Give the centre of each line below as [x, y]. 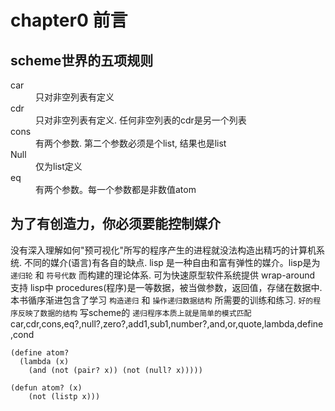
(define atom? [40, 352]
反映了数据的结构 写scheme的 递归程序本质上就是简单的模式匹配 [134, 312]
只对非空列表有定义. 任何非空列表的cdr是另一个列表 [141, 120]
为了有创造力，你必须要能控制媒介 [115, 224]
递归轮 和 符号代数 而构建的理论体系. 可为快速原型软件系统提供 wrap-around [163, 275]
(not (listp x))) [64, 396]
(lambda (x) [44, 361]
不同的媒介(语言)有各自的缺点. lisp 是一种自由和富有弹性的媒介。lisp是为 [172, 262]
